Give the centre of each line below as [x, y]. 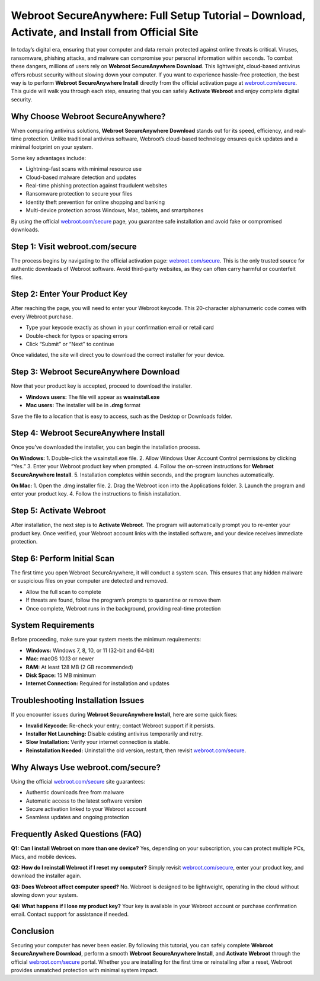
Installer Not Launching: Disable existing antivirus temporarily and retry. [114, 734]
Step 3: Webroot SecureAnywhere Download [95, 372]
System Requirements [53, 625]
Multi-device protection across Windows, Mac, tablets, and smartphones [115, 210]
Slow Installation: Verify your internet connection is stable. [98, 742]
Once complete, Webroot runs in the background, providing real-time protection [123, 608]
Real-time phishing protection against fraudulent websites [96, 185]
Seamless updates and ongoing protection [78, 817]
